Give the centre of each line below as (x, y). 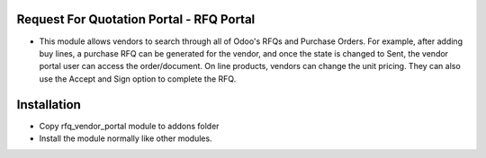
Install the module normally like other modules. (126, 138)
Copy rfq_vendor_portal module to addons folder (129, 126)
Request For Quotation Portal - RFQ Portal (136, 19)
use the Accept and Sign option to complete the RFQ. (138, 79)
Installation (49, 105)
